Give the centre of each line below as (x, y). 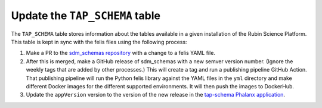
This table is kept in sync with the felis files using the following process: (99, 42)
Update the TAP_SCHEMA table (86, 16)
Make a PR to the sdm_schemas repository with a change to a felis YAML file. (121, 53)
